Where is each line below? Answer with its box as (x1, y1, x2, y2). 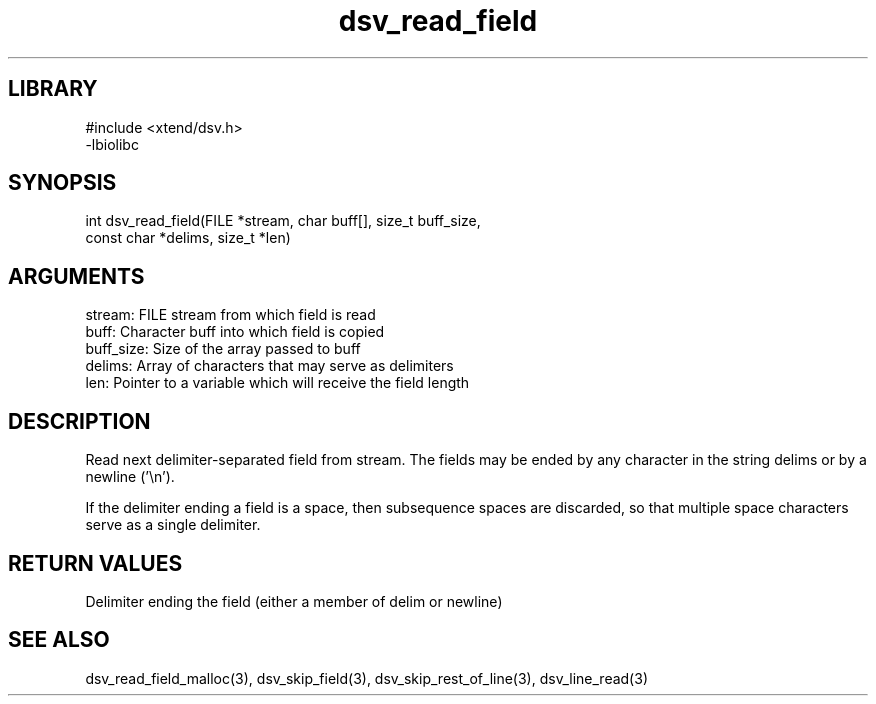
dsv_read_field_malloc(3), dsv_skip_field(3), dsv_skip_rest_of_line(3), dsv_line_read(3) (85, 669, 648, 687)
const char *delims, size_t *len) (85, 229, 291, 247)
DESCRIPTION (8, 408, 151, 434)
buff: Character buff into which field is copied (85, 323, 385, 341)
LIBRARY (8, 76, 98, 102)
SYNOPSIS (8, 170, 117, 196)
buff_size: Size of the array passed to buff (85, 340, 361, 358)
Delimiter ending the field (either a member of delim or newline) (85, 592, 503, 610)
